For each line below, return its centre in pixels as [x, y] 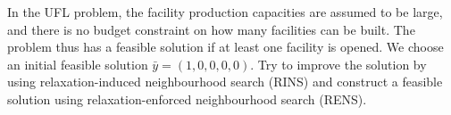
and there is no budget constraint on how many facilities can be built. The [211, 29]
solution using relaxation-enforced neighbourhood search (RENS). [187, 99]
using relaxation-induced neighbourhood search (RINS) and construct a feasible [225, 82]
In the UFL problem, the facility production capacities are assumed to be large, [225, 12]
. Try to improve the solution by [338, 64]
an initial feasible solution [78, 64]
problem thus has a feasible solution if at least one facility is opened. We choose [225, 47]
